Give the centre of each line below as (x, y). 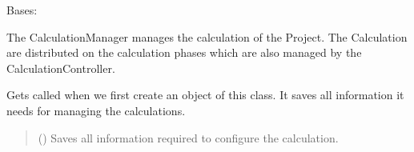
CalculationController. (61, 68)
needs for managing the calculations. (96, 110)
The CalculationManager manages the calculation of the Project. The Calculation (207, 36)
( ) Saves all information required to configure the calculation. (188, 137)
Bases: (22, 10)
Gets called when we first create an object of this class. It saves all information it (205, 95)
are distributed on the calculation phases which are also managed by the (184, 52)
